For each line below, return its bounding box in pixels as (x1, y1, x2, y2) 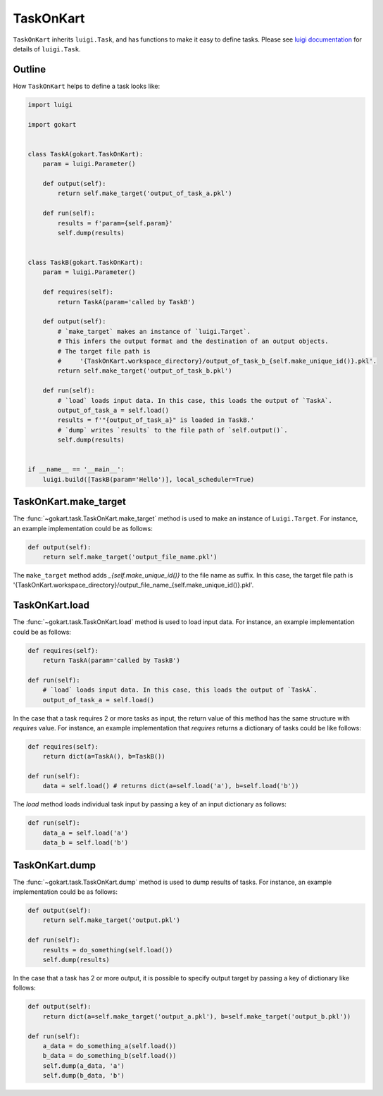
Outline (13, 63, 46, 75)
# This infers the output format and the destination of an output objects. (57, 337, 329, 345)
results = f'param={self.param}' (57, 219, 173, 227)
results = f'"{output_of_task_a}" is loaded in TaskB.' (57, 416, 255, 424)
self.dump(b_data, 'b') (42, 1071, 125, 1080)
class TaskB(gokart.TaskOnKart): (27, 259, 144, 267)
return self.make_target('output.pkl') (42, 916, 181, 924)
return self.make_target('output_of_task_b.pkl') (57, 367, 232, 375)
